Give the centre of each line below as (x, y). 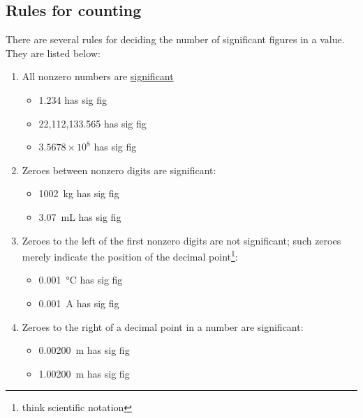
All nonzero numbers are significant (98, 76)
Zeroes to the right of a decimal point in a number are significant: (163, 326)
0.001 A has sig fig (79, 303)
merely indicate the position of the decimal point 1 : (130, 255)
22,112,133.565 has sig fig (92, 123)
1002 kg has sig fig (79, 193)
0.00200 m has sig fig (84, 350)
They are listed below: (53, 53)
